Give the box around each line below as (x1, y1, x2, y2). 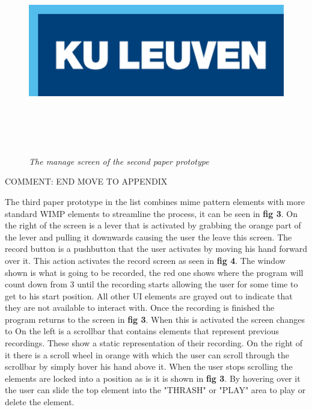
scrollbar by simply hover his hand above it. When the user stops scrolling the (5, 360, 293, 373)
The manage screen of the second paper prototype (29, 155, 209, 167)
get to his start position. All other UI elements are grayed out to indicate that (5, 289, 293, 302)
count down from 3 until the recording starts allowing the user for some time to (5, 278, 298, 290)
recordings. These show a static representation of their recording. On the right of (5, 337, 302, 349)
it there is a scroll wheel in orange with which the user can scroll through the (5, 348, 290, 361)
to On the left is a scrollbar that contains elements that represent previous (5, 325, 280, 337)
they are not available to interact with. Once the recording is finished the (5, 301, 275, 314)
